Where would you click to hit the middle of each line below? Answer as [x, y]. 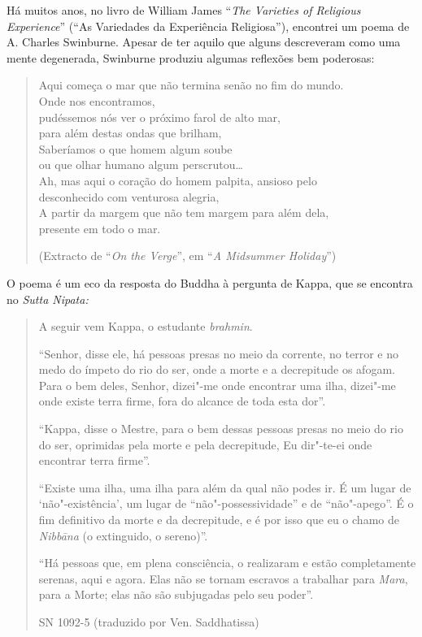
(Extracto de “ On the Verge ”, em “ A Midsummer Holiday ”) [187, 256]
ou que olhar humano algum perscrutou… [141, 165]
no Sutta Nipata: [48, 299]
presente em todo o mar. [100, 228]
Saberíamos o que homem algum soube [135, 148]
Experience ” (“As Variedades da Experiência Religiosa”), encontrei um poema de [208, 26]
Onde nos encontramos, [97, 100]
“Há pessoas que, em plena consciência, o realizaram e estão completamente [227, 563]
